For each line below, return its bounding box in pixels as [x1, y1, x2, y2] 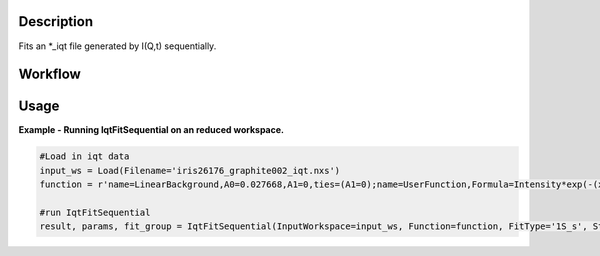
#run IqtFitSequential [39, 206, 151, 218]
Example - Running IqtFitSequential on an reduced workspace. [18, 124, 285, 136]
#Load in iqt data [39, 151, 130, 162]
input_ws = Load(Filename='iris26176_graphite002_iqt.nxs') [39, 165, 341, 176]
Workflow [18, 66, 82, 83]
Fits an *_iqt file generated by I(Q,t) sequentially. [18, 40, 217, 52]
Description [18, 13, 94, 30]
